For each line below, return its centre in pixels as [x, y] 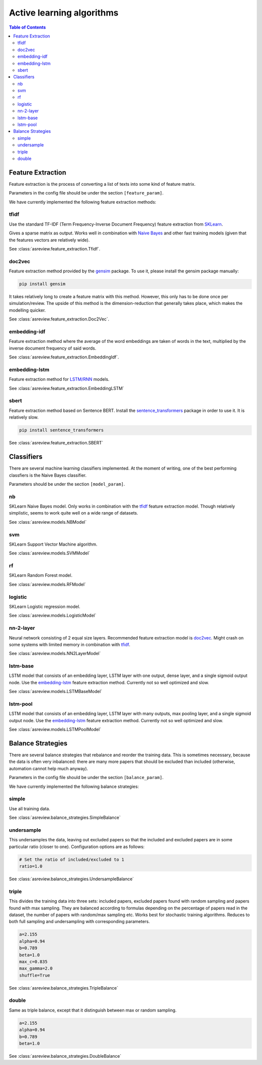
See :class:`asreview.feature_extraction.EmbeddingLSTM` [67, 388]
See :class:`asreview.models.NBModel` [48, 522]
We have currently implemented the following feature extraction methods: [82, 202]
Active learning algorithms [64, 13]
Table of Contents [27, 27]
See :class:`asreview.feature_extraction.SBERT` [56, 443]
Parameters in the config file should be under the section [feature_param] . [86, 193]
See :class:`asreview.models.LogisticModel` [53, 616]
